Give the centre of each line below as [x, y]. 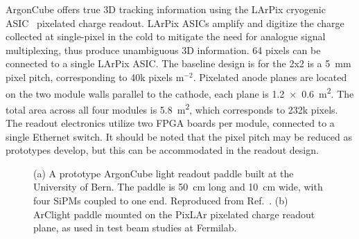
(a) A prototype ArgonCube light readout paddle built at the [164, 173]
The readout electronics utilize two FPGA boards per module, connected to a [170, 123]
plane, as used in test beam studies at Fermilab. [135, 228]
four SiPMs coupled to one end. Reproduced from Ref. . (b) [161, 201]
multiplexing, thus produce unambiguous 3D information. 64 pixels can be [163, 50]
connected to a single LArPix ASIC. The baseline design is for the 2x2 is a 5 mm [178, 63]
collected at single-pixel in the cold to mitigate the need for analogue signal [166, 36]
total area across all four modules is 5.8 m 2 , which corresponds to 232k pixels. [172, 108]
